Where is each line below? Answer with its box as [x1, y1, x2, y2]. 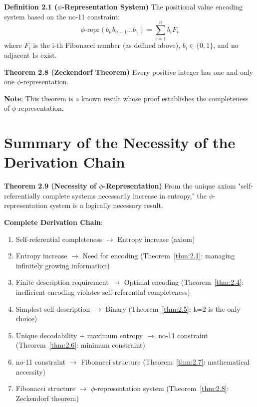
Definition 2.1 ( [4, 1, 58, 11]
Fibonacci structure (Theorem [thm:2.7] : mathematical [81, 356, 250, 367]
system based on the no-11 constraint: [4, 11, 120, 21]
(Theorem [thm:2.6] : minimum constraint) [15, 340, 145, 350]
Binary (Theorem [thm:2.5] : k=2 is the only [105, 303, 241, 314]
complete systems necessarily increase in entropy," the [42, 190, 207, 201]
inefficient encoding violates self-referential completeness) [15, 286, 190, 297]
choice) [15, 313, 37, 324]
